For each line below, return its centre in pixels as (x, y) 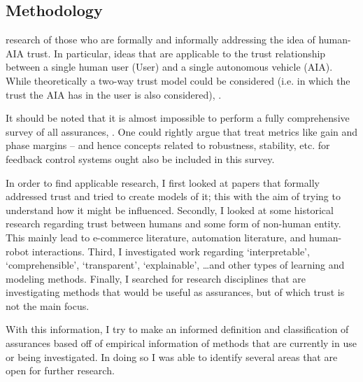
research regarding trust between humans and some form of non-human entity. (173, 224)
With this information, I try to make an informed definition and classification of (177, 329)
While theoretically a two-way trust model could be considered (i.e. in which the (178, 80)
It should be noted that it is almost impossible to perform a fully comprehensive (178, 118)
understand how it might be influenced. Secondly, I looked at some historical (170, 210)
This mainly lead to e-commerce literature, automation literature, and (156, 237)
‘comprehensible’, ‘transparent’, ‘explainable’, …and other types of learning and (175, 265)
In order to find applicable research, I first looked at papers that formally (163, 182)
